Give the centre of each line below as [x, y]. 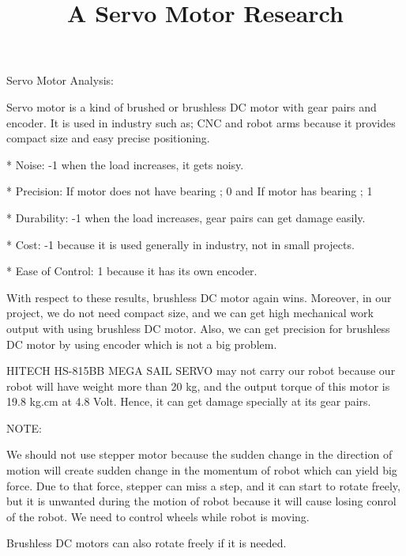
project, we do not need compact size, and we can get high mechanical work [190, 313]
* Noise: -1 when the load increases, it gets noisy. [125, 164]
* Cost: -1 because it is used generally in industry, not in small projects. [180, 244]
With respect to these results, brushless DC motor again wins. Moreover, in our [199, 297]
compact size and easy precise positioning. [108, 138]
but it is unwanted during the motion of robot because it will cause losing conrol [201, 501]
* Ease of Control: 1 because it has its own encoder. [132, 271]
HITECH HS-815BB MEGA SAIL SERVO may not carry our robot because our [201, 371]
